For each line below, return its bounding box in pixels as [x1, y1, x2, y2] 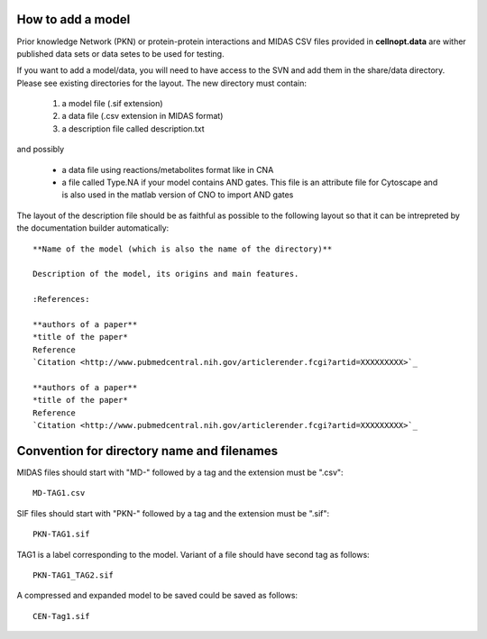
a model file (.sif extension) [61, 98, 163, 109]
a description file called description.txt [61, 123, 205, 134]
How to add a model [16, 12, 131, 27]
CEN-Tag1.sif [32, 611, 90, 621]
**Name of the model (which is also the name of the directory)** [32, 243, 333, 254]
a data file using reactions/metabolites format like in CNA [61, 164, 274, 175]
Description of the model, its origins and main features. [32, 269, 299, 279]
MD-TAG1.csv [32, 488, 86, 498]
